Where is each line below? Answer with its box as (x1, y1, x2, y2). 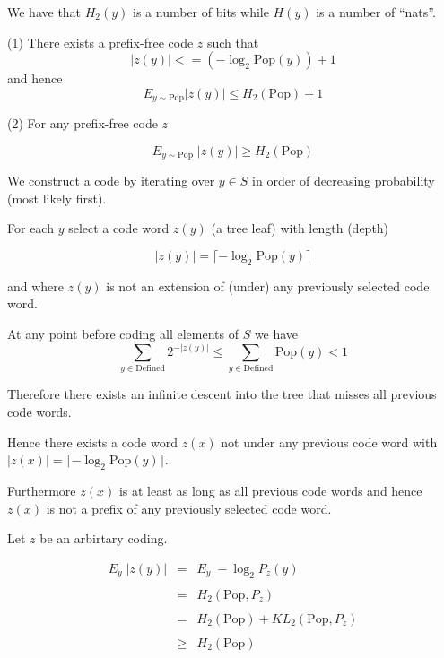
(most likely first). (7, 188, 107, 207)
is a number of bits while (133, 3, 269, 21)
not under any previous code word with (221, 432, 438, 451)
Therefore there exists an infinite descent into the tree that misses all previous (7, 385, 437, 403)
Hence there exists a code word (7, 432, 178, 451)
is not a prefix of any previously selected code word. (46, 498, 332, 517)
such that (206, 32, 259, 51)
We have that (7, 3, 82, 21)
